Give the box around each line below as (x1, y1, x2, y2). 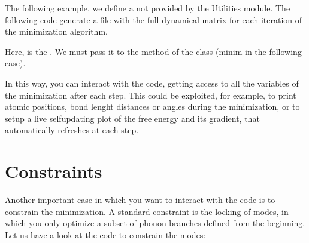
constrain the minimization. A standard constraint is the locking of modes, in (5, 205, 289, 217)
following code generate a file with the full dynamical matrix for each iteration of (5, 13, 302, 26)
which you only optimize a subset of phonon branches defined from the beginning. (5, 217, 305, 229)
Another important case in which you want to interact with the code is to (5, 193, 275, 206)
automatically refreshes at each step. (5, 124, 139, 136)
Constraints (5, 159, 102, 183)
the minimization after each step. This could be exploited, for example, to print (5, 88, 296, 101)
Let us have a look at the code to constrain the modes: (5, 228, 206, 241)
